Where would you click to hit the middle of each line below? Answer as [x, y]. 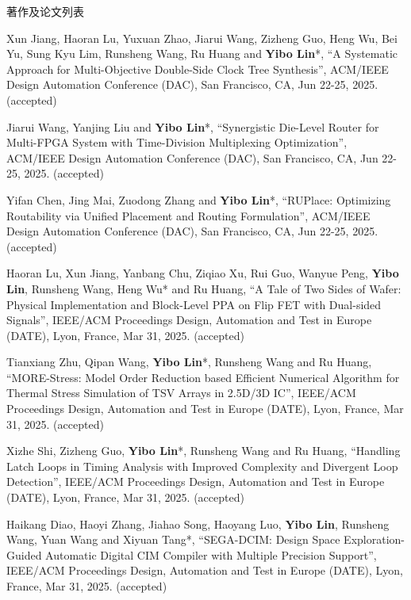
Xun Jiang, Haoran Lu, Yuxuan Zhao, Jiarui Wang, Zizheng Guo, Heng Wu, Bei [202, 38]
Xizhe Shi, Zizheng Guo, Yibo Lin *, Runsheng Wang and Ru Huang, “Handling [204, 451]
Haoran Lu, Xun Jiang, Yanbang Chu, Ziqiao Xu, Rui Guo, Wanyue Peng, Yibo [203, 273]
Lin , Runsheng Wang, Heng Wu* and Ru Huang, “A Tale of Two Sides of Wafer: [204, 288]
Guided [24, 554]
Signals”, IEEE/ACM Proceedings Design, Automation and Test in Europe [189, 320]
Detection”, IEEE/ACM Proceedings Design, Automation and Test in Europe [196, 482]
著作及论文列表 [45, 11]
